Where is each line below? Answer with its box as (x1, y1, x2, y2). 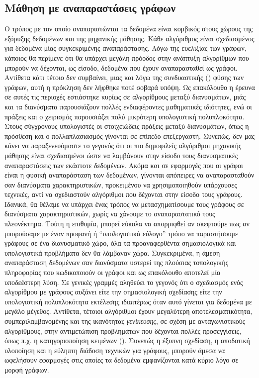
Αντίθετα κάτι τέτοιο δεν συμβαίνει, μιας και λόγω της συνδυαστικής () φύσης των (4, 72, 244, 83)
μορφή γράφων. (4, 364, 49, 375)
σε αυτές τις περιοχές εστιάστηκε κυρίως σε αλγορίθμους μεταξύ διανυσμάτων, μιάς (4, 92, 246, 102)
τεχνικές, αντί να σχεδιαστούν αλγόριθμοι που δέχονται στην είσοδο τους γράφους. (4, 189, 243, 199)
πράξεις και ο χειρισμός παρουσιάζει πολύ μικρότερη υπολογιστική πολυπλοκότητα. (4, 111, 245, 121)
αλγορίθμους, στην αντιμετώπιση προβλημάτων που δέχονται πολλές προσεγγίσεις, (4, 325, 242, 336)
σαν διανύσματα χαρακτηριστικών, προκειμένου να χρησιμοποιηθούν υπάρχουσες (4, 179, 237, 189)
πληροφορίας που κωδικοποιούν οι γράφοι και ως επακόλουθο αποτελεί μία (4, 267, 221, 278)
